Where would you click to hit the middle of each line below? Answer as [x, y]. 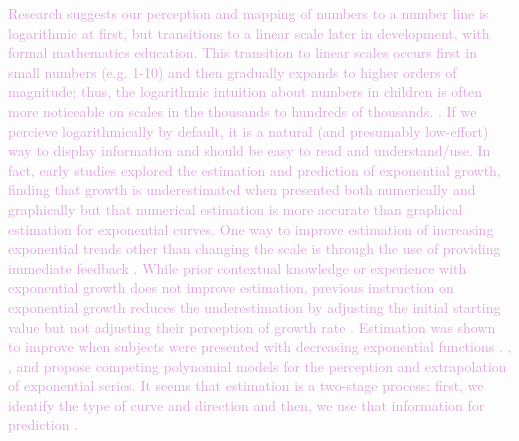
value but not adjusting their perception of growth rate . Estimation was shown [252, 326]
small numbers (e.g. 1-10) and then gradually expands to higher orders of [232, 71]
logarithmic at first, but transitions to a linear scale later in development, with [249, 32]
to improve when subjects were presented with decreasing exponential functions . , [260, 346]
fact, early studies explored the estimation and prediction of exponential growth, [254, 169]
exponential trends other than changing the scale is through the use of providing [254, 248]
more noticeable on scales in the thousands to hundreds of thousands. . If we [242, 110]
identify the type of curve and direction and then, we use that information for [246, 404]
